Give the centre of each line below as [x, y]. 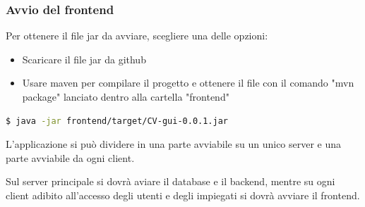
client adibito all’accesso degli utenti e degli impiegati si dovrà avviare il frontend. [183, 195]
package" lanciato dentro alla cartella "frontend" [126, 96]
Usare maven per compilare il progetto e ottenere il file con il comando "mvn [188, 83]
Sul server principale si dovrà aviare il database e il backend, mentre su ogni [170, 181]
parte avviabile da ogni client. [70, 157]
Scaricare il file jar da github [84, 59]
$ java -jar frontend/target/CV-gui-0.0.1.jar [117, 121]
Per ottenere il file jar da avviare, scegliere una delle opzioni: [137, 36]
